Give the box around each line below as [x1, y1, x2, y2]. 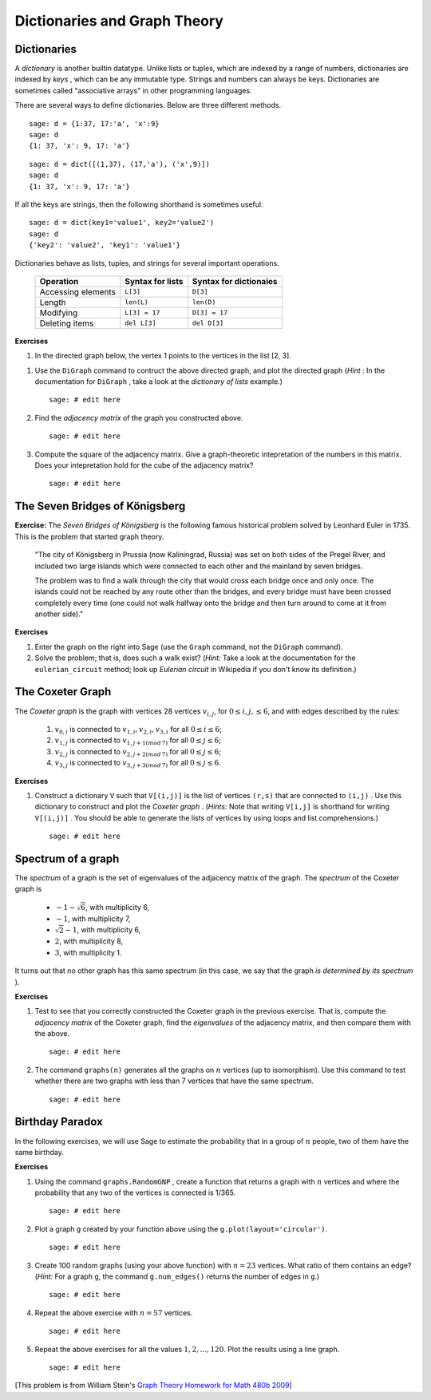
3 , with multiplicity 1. [54, 947, 122, 957]
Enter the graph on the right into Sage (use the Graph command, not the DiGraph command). [34, 642, 343, 651]
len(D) [192, 298, 216, 306]
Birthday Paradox [14, 1115, 103, 1129]
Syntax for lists [125, 275, 184, 287]
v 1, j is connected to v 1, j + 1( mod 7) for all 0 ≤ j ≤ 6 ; [54, 735, 221, 747]
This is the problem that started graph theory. [14, 532, 164, 541]
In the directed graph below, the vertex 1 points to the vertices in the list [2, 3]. [34, 351, 291, 361]
